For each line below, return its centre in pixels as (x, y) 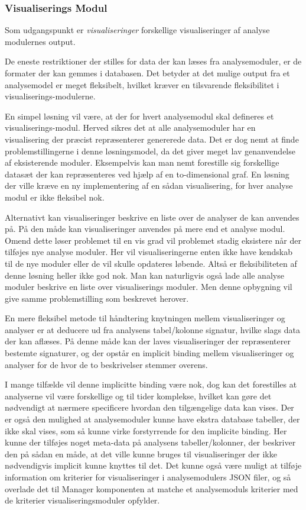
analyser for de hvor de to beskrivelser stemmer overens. (106, 364)
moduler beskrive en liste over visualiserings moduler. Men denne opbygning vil (149, 287)
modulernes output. (40, 41)
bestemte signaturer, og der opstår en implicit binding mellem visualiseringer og (149, 353)
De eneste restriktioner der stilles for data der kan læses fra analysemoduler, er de (153, 61)
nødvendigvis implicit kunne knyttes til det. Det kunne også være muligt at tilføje (153, 465)
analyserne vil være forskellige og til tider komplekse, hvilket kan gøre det (138, 396)
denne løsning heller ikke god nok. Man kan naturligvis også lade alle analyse (144, 275)
